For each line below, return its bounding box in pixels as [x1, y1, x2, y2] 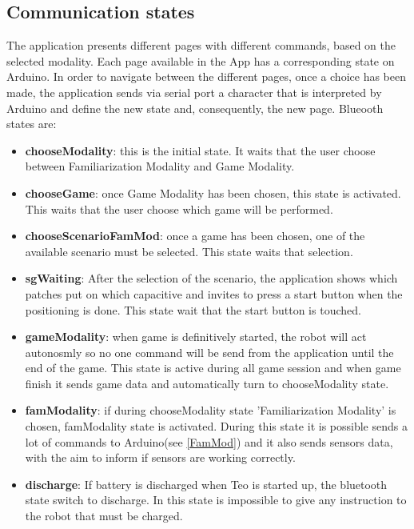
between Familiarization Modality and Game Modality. [25, 158, 295, 174]
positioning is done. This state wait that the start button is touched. [25, 301, 361, 318]
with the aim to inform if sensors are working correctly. [25, 449, 296, 466]
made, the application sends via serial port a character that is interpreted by [6, 83, 382, 100]
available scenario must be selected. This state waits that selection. [25, 242, 353, 259]
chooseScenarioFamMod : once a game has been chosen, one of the [25, 227, 365, 244]
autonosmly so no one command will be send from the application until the [25, 343, 394, 360]
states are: [6, 115, 57, 132]
